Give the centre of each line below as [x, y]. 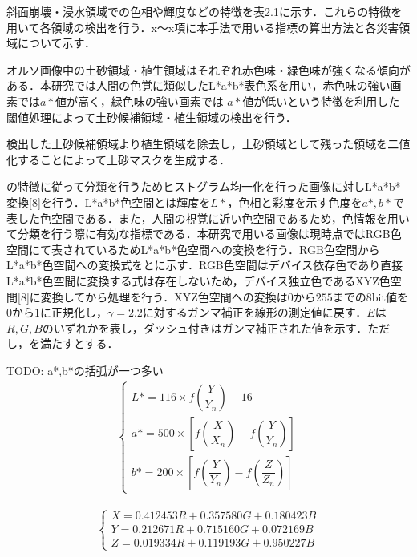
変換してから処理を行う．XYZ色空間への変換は [164, 296]
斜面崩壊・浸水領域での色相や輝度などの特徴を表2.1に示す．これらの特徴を [204, 11]
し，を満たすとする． [63, 343]
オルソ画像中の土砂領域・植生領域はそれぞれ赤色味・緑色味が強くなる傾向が [208, 69]
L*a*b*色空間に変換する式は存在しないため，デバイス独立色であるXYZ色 [198, 280]
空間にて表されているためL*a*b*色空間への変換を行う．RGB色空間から [193, 249]
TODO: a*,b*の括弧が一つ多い [85, 370]
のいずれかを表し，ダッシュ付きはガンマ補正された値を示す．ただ [216, 327]
